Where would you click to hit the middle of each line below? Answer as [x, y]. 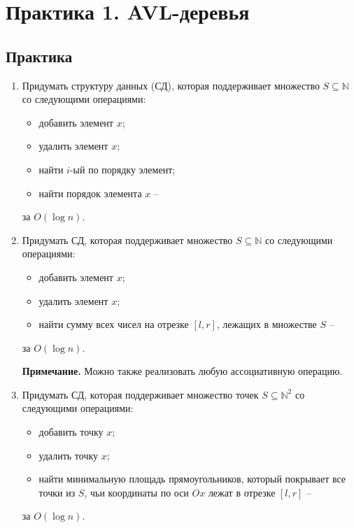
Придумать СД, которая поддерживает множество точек [140, 394]
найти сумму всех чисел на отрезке [114, 324]
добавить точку [71, 432]
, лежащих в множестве [267, 324]
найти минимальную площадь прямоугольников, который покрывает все [192, 479]
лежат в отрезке [242, 492]
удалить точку [69, 455]
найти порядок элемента [90, 193]
